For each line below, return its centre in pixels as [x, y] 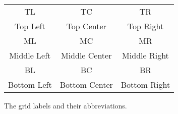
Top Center [86, 26]
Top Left [30, 26]
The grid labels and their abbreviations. [66, 105]
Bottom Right [145, 84]
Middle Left [30, 55]
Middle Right [145, 55]
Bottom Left [30, 84]
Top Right [145, 26]
